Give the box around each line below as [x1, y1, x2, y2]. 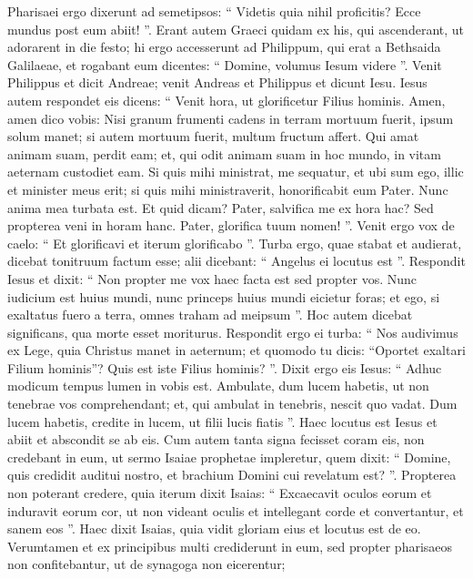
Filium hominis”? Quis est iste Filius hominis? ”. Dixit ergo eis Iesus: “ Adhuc [7, 358, 442, 377]
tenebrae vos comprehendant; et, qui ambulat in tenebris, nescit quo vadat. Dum [7, 394, 458, 413]
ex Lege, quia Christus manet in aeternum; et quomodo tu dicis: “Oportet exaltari [7, 340, 466, 360]
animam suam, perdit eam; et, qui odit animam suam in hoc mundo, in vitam [7, 144, 441, 163]
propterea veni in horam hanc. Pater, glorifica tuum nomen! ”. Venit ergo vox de [7, 216, 455, 235]
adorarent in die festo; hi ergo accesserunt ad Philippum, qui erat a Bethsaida [7, 37, 441, 56]
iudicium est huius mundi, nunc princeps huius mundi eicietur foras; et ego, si [7, 287, 440, 306]
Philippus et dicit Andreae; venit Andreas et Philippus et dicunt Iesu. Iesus [7, 73, 428, 92]
